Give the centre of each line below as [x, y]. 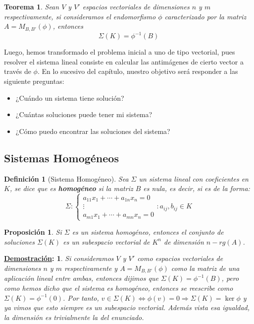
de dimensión [184, 241]
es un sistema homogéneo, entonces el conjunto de [148, 232]
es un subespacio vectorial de [106, 241]
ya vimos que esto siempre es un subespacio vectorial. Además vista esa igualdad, [127, 307]
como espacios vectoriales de [180, 258]
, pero [230, 278]
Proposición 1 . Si [33, 232]
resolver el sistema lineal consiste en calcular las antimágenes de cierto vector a [124, 61]
